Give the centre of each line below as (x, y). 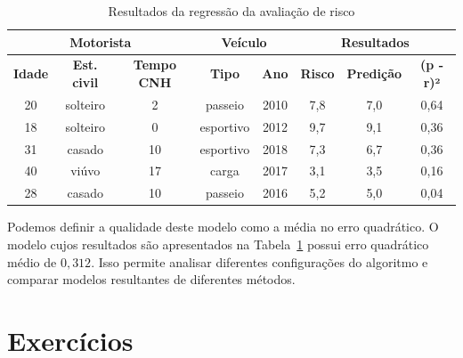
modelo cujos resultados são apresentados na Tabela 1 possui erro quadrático (218, 244)
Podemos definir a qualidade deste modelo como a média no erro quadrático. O (223, 227)
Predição (374, 73)
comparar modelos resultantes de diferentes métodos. (151, 279)
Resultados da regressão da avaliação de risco (231, 11)
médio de (32, 261)
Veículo (244, 41)
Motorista (101, 41)
